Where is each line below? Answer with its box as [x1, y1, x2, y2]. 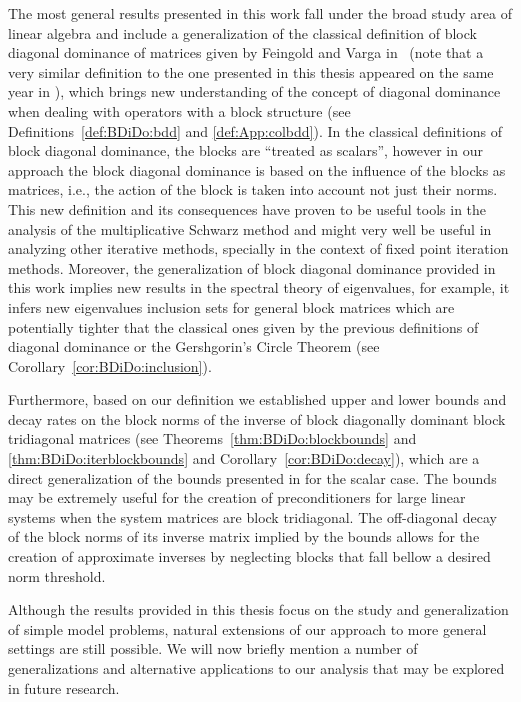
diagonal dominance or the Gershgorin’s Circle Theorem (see [8, 336, 380, 357]
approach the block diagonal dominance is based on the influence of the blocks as [8, 159, 506, 180]
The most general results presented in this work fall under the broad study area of [8, 3, 512, 23]
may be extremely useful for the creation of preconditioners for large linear [8, 487, 466, 508]
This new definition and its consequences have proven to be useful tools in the [8, 198, 487, 219]
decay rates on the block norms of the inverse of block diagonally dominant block [8, 408, 506, 429]
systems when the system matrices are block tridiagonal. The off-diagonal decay [8, 506, 497, 527]
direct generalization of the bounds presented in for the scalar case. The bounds [8, 467, 497, 488]
